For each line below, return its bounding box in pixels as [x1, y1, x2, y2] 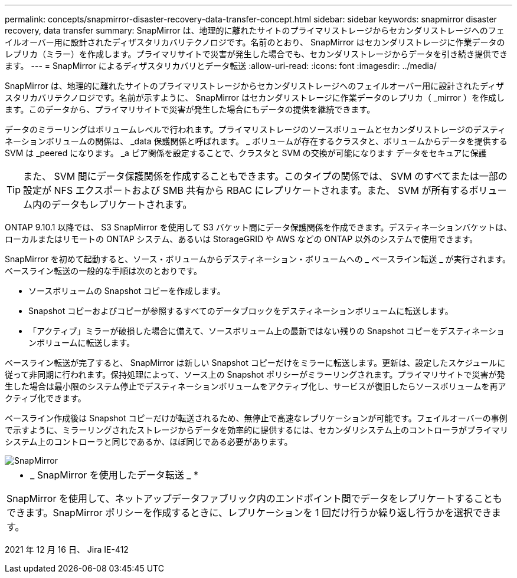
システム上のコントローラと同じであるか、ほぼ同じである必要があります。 [5, 437, 293, 447]
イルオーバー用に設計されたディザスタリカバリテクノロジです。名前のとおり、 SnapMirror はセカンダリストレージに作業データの [5, 37, 505, 47]
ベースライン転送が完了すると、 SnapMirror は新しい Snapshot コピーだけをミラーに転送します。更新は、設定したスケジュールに [5, 358, 506, 368]
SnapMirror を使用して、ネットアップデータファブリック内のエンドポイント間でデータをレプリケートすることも [6, 493, 502, 504]
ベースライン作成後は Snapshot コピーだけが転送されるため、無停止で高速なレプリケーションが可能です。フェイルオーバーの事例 [5, 413, 508, 423]
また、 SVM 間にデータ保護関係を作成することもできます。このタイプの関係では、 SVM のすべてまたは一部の [23, 170, 508, 182]
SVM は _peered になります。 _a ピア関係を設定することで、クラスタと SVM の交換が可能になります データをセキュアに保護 [5, 148, 487, 158]
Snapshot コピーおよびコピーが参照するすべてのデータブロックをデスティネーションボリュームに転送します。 [28, 306, 453, 316]
